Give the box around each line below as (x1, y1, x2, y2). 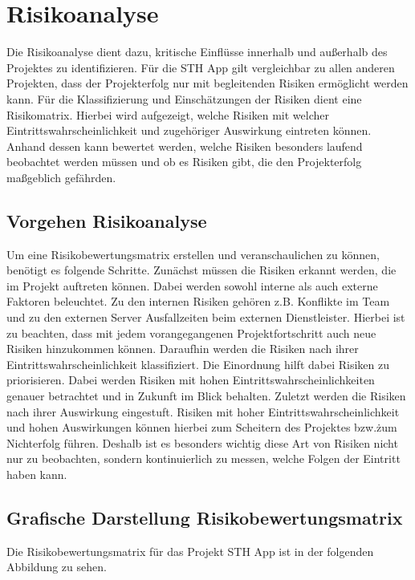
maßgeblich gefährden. (6, 168, 116, 185)
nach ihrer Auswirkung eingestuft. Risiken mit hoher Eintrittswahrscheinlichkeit (6, 403, 400, 420)
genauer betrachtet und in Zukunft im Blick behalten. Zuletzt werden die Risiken (6, 387, 406, 404)
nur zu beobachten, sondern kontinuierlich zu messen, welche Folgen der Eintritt (6, 450, 401, 467)
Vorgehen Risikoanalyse (6, 208, 207, 233)
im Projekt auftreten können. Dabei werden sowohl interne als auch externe (6, 277, 378, 294)
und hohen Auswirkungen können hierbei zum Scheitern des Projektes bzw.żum (6, 419, 397, 436)
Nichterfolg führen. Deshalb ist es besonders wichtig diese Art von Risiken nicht (6, 434, 398, 451)
